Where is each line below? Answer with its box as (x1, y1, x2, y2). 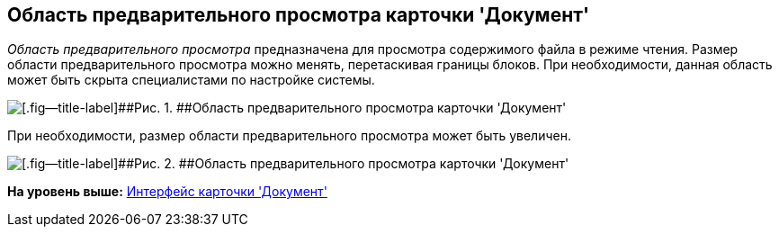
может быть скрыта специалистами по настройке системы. (7, 72, 375, 88)
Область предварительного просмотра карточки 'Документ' (7, 4, 590, 26)
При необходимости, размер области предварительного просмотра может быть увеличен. (7, 128, 571, 144)
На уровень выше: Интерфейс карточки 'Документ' (7, 184, 327, 200)
